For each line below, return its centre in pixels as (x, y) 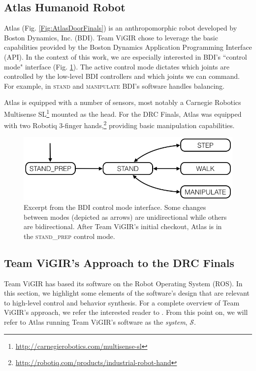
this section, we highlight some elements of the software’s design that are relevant (127, 293)
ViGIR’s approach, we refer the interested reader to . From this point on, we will (126, 312)
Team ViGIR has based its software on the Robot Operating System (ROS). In (123, 283)
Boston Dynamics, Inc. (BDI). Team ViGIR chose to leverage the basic (111, 37)
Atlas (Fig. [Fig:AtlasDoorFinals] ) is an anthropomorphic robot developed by (121, 28)
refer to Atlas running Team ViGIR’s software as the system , (96, 322)
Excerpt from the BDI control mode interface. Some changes (115, 207)
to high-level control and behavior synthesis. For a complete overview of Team (122, 302)
